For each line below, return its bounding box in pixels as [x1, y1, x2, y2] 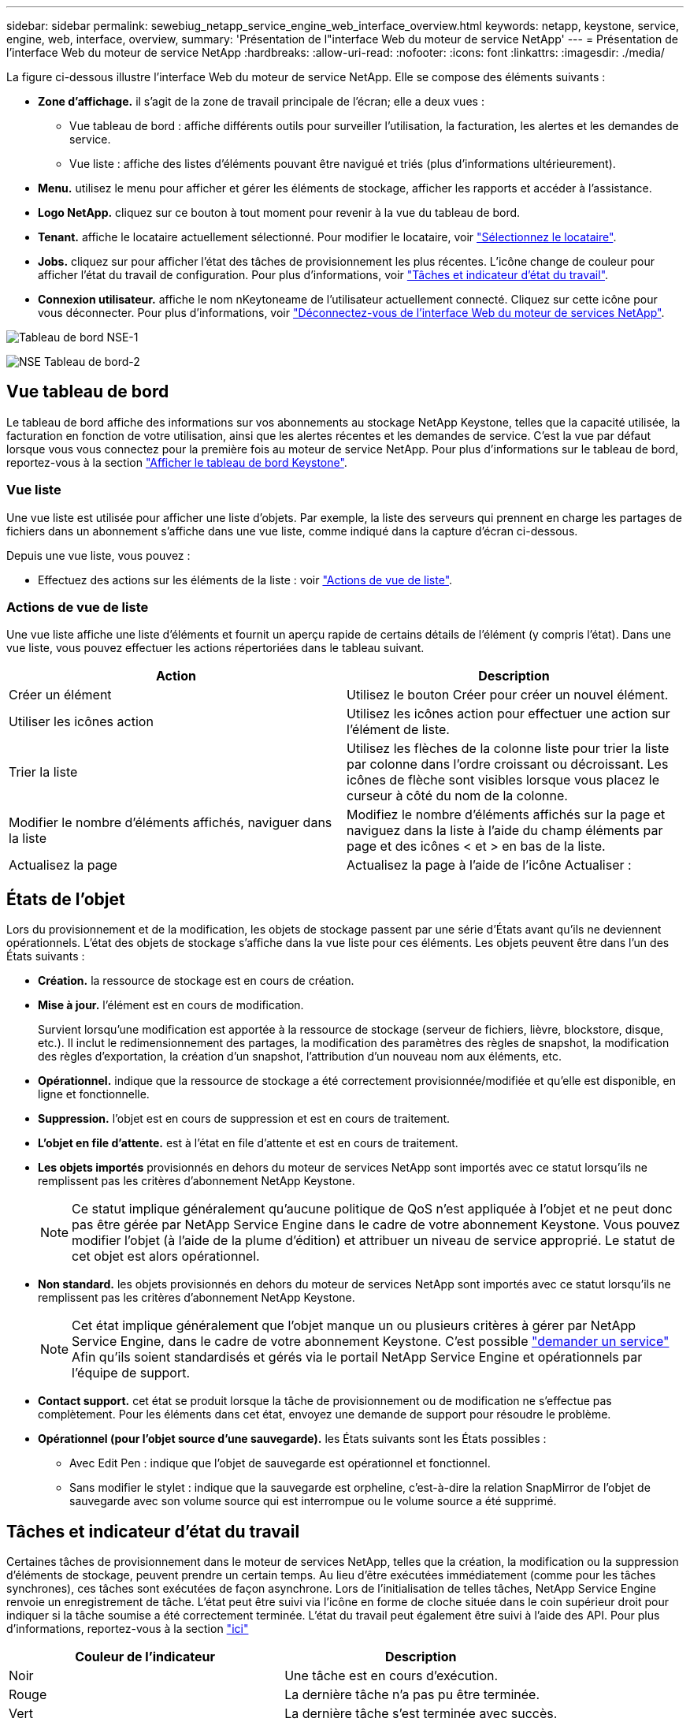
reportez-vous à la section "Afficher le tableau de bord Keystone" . [6, 455, 347, 469]
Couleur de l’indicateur [75, 1649, 215, 1665]
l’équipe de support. [72, 1365, 191, 1381]
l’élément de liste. [347, 721, 450, 738]
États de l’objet [6, 889, 125, 909]
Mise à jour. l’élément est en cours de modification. [38, 998, 304, 1012]
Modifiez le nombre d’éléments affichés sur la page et [347, 807, 666, 823]
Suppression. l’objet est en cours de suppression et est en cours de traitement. [38, 1112, 451, 1126]
